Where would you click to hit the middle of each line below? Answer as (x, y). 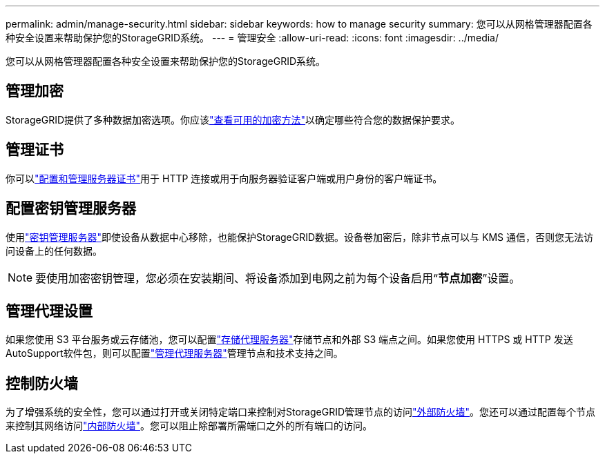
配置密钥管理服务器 (71, 208)
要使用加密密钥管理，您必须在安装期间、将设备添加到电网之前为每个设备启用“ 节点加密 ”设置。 (278, 278)
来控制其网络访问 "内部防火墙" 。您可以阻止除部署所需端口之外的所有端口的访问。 (189, 426)
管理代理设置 (49, 311)
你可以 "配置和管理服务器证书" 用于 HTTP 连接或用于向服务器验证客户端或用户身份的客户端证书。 (224, 178)
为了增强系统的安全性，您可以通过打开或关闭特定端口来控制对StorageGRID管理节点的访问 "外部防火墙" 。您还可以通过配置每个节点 (301, 412)
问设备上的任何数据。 (54, 251)
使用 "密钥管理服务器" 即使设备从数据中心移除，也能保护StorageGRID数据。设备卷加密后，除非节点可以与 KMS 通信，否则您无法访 (299, 237)
